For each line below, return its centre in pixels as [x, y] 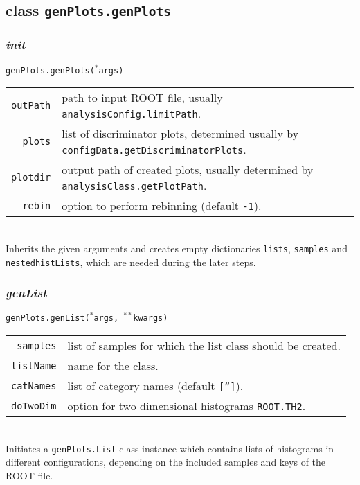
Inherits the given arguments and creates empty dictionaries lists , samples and [177, 248]
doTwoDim [34, 406]
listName [34, 365]
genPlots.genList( [48, 318]
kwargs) [151, 318]
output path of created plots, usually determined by [188, 170]
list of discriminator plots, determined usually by [180, 134]
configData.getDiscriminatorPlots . [154, 150]
